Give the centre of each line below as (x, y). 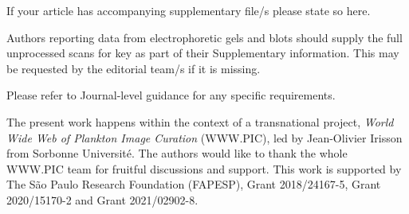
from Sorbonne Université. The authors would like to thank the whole (177, 153)
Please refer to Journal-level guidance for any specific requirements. (171, 95)
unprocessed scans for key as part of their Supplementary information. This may (203, 53)
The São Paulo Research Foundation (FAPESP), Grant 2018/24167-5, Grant (194, 184)
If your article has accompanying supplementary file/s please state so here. (189, 10)
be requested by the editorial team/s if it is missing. (134, 68)
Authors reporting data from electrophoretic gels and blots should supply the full (204, 37)
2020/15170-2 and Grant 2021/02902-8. (102, 199)
